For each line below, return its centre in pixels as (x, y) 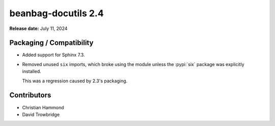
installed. (32, 72)
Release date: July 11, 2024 (38, 28)
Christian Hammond (43, 107)
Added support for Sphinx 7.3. (53, 55)
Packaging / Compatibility (51, 43)
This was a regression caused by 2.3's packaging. (75, 81)
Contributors (30, 95)
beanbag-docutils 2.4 (57, 13)
